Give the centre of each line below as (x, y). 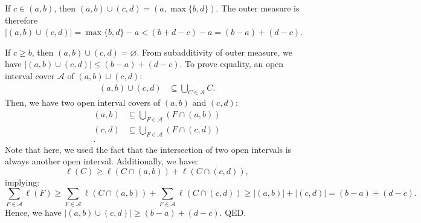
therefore (21, 20)
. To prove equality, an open (232, 64)
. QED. (233, 212)
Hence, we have (33, 212)
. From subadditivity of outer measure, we (215, 52)
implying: (22, 182)
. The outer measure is (258, 8)
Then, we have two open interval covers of (83, 102)
